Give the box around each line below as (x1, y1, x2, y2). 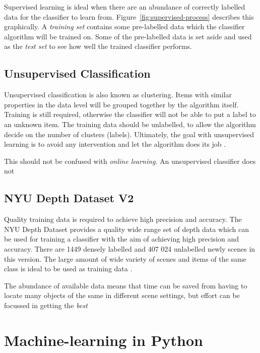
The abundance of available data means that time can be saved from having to (4, 280, 247, 290)
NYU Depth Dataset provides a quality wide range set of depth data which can (4, 223, 249, 234)
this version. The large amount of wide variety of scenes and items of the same (4, 253, 246, 264)
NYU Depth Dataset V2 (4, 190, 134, 206)
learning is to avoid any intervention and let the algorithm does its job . (4, 139, 226, 149)
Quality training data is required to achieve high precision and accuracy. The (4, 214, 242, 224)
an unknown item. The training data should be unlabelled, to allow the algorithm (4, 119, 256, 129)
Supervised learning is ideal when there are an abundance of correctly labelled (4, 2, 245, 12)
